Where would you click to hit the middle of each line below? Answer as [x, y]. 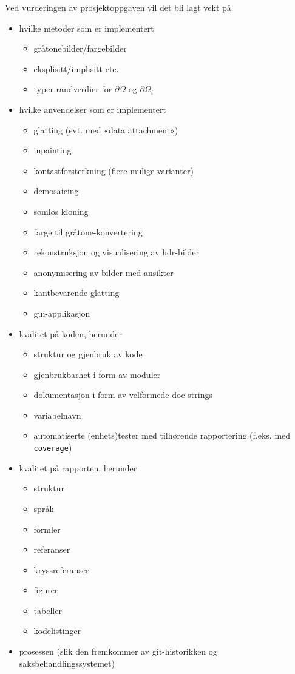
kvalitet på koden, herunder [71, 333]
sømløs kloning [61, 211]
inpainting [53, 150]
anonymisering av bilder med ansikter [103, 272]
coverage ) [53, 447]
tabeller [48, 610]
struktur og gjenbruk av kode [88, 354]
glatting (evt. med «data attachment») [106, 130]
